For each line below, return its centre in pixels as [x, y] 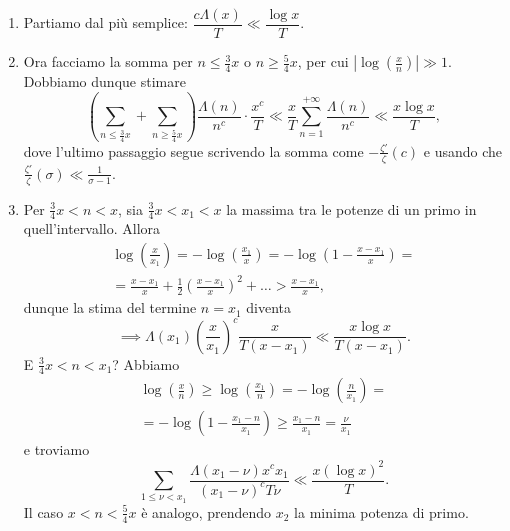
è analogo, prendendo [206, 511]
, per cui [323, 61]
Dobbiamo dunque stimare [104, 81]
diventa [269, 307]
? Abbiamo [146, 363]
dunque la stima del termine [110, 307]
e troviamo [56, 449]
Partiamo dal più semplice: [105, 22]
